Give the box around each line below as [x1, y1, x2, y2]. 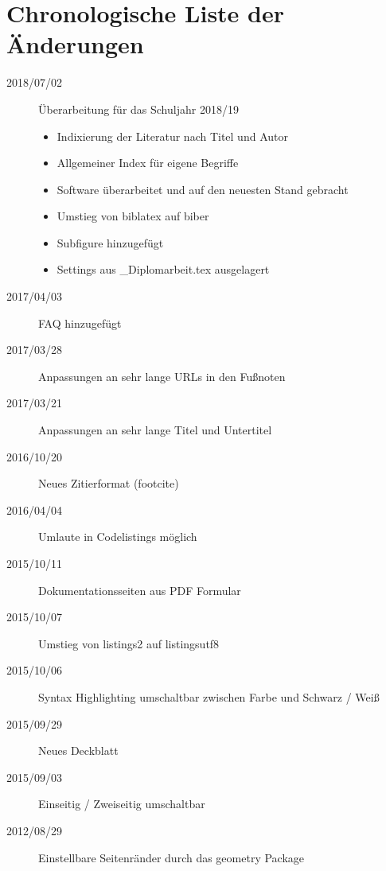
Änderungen [6, 28, 144, 60]
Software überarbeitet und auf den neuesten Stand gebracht [57, 181, 349, 197]
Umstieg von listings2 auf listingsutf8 [38, 635, 220, 651]
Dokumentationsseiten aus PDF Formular [38, 581, 241, 598]
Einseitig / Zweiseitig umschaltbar [38, 795, 205, 812]
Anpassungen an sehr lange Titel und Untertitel [38, 422, 272, 438]
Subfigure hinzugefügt [57, 234, 164, 251]
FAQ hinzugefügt [38, 314, 122, 331]
